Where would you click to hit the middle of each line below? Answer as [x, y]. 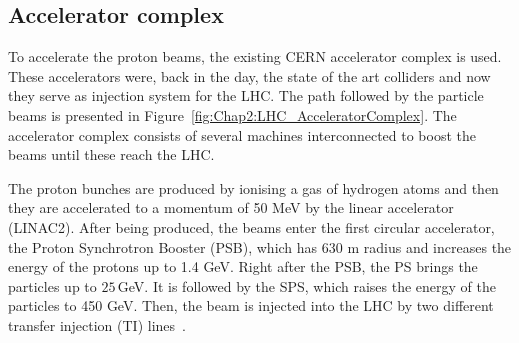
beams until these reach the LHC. [111, 154]
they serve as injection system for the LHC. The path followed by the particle [246, 95]
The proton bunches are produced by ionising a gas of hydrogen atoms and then [253, 187]
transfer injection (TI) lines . [97, 324]
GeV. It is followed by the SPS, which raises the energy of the [306, 285]
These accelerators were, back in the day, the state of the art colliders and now [249, 75]
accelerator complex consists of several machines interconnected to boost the [242, 134]
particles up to [52, 285]
